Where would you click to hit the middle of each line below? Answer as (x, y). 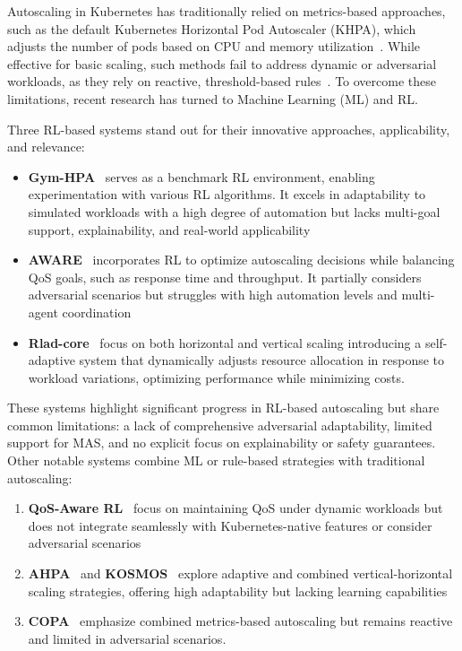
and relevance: (46, 147)
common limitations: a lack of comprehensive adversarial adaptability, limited (220, 425)
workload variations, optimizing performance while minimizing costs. (216, 377)
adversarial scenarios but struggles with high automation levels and (213, 295)
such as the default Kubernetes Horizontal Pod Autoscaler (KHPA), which (212, 28)
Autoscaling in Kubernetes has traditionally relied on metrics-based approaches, (227, 11)
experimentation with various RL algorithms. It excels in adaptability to (227, 194)
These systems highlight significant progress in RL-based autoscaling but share (223, 408)
